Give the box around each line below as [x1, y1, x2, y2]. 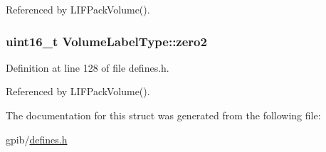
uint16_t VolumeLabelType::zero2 [6, 32, 207, 50]
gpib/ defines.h [6, 131, 68, 146]
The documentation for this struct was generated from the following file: [6, 108, 321, 122]
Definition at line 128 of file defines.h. [6, 60, 169, 75]
